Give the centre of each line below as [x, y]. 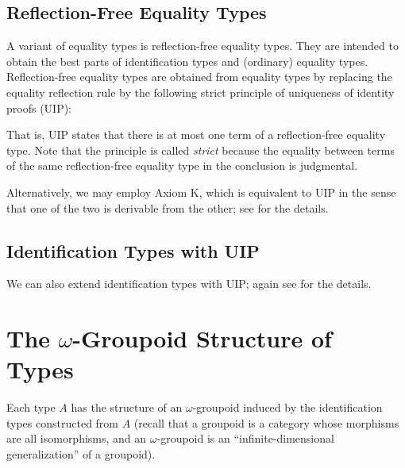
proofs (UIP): [39, 107]
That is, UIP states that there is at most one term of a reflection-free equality [196, 134]
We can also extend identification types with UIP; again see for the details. [189, 284]
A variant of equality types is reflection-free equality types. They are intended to [202, 46]
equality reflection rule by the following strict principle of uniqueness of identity [201, 92]
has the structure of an [127, 407]
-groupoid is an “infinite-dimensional [245, 438]
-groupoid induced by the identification [287, 407]
